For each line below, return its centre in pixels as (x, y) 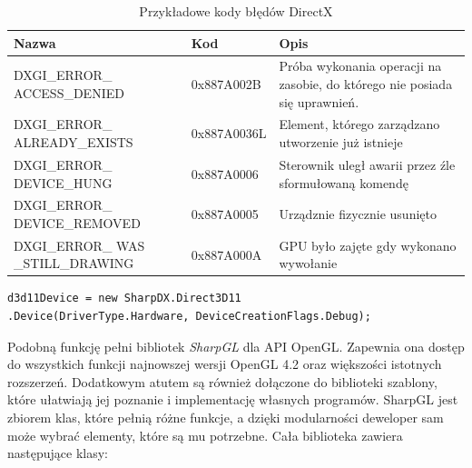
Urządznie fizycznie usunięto (358, 214)
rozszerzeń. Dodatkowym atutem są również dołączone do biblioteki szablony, (222, 381)
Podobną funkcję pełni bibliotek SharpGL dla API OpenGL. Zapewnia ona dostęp (236, 346)
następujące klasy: (58, 453)
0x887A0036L (229, 133)
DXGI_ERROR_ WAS (79, 245)
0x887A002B (226, 84)
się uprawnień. (319, 101)
